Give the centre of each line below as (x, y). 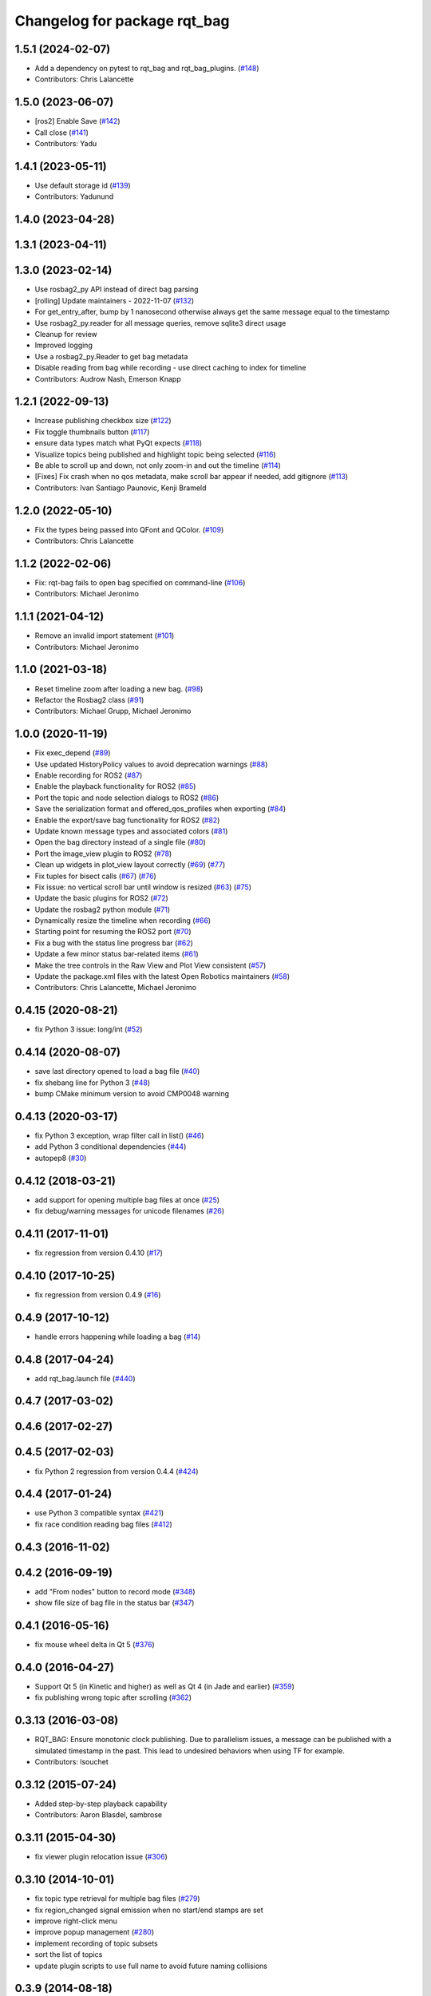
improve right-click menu (76, 1921)
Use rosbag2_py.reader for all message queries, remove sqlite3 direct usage (160, 323)
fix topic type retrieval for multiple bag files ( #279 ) (117, 1899)
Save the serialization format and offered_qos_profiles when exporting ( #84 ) (160, 809)
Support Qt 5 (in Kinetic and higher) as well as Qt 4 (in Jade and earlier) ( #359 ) (165, 1686)
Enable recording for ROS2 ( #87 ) (89, 775)
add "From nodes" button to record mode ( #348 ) (115, 1591)
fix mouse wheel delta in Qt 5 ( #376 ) (95, 1645)
